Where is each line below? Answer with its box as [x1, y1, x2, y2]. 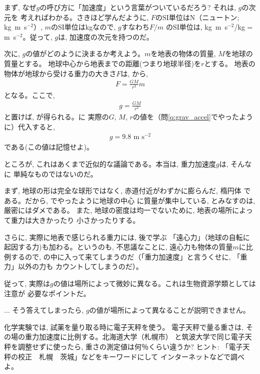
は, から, [121, 68, 148, 78]
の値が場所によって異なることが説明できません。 [89, 305, 250, 315]
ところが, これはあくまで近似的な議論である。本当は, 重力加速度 [4, 159, 216, 169]
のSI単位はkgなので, [51, 22, 116, 32]
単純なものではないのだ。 [13, 168, 98, 179]
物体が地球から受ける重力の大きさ [4, 68, 116, 78]
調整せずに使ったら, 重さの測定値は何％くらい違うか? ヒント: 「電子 [18, 341, 243, 351]
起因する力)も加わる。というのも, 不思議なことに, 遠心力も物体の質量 [4, 241, 233, 252]
